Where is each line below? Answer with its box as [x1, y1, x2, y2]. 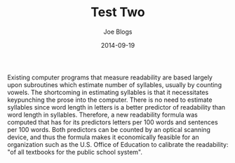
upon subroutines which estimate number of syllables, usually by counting [7, 80, 222, 89]
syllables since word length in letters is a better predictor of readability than [7, 103, 226, 111]
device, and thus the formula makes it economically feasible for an [7, 133, 200, 141]
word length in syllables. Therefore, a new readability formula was [7, 110, 198, 119]
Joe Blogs [103, 27, 133, 36]
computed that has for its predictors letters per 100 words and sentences [7, 117, 219, 126]
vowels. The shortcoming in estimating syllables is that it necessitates [7, 88, 209, 96]
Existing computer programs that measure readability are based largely [7, 73, 213, 81]
